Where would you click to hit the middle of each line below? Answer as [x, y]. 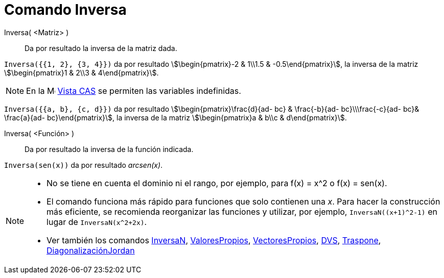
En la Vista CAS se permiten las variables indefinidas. [134, 91]
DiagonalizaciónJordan [91, 250]
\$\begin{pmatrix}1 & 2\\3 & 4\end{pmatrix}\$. [81, 72]
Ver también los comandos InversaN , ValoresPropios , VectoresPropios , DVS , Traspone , [214, 240]
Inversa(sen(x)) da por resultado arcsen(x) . [84, 165]
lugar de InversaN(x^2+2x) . [97, 222]
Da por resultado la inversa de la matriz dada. [101, 48]
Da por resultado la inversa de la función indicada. [109, 149]
